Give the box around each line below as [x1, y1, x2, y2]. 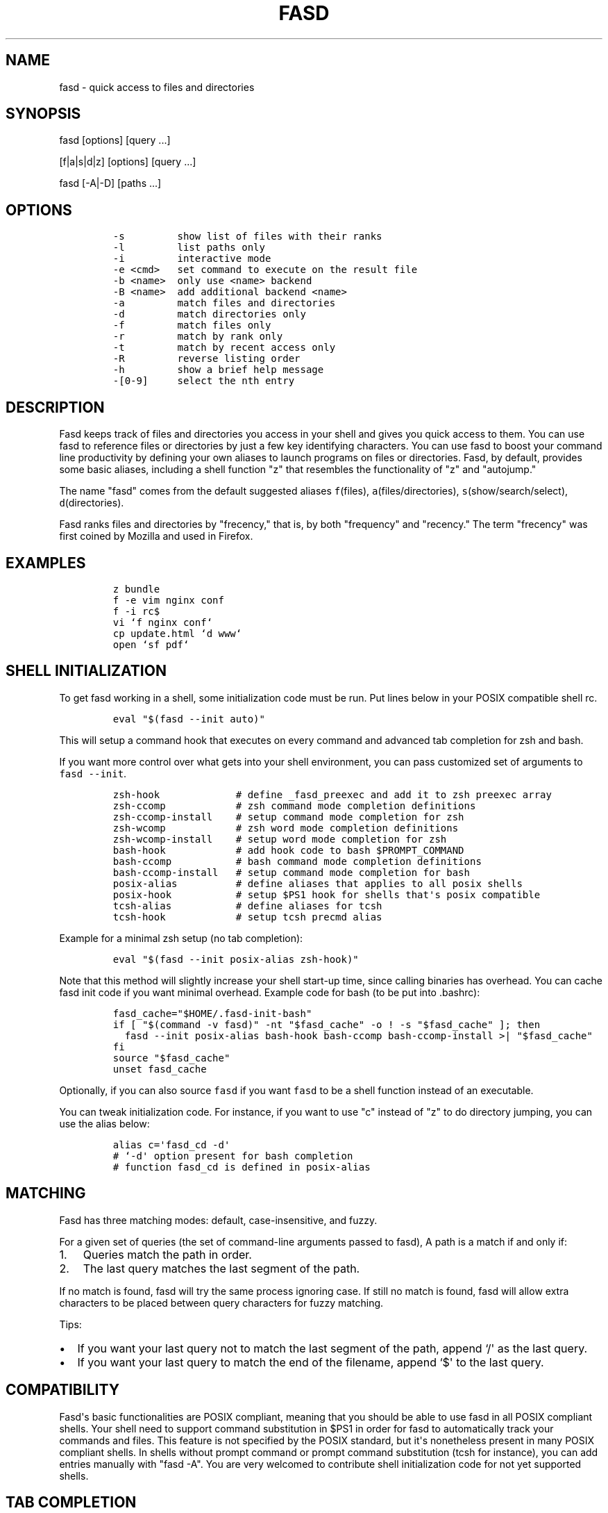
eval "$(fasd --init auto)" [112, 713, 265, 725]
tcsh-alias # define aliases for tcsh [112, 900, 382, 911]
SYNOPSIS [6, 105, 81, 123]
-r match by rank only [112, 331, 283, 342]
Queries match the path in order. [83, 1247, 252, 1262]
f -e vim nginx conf [112, 594, 224, 606]
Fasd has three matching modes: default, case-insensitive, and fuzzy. [59, 1214, 378, 1226]
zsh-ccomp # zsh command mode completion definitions [112, 800, 476, 811]
